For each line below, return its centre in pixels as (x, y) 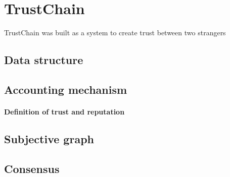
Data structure (44, 60)
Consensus (32, 168)
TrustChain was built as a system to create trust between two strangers (115, 33)
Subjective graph (49, 138)
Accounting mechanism (66, 89)
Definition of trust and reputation (64, 111)
